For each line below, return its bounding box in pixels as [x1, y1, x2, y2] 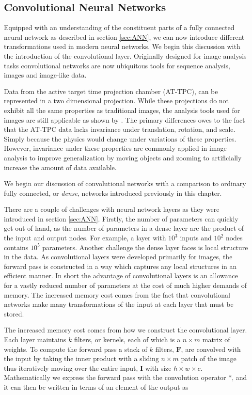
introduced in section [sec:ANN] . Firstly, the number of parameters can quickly [4, 213, 238, 223]
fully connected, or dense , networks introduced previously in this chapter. [4, 188, 222, 198]
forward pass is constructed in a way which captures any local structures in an [4, 261, 237, 271]
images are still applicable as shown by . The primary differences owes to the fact [4, 114, 245, 125]
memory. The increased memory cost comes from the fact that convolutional [4, 289, 230, 300]
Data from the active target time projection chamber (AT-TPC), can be [4, 86, 218, 96]
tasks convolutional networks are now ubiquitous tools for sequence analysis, [4, 60, 231, 70]
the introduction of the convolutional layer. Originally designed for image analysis [4, 50, 247, 61]
